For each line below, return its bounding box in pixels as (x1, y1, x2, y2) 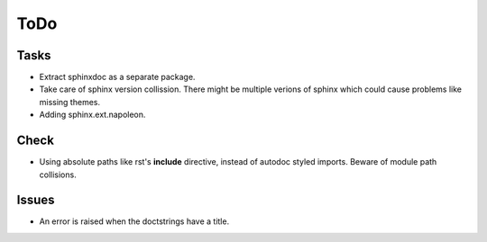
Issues (16, 193, 55, 208)
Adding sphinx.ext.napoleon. (39, 109, 146, 121)
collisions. (39, 169, 77, 180)
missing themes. (39, 96, 101, 107)
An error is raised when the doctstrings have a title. (39, 216, 230, 227)
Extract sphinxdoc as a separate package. (39, 72, 196, 83)
